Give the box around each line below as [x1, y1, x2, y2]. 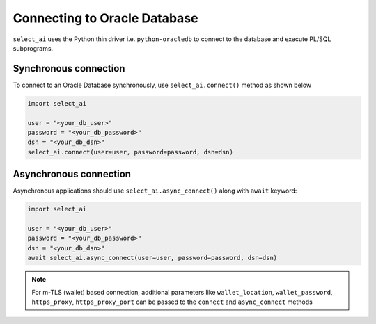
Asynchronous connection [13, 168, 132, 180]
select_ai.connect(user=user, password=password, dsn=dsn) [27, 148, 233, 156]
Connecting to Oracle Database [13, 10, 198, 26]
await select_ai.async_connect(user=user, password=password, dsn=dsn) [27, 254, 278, 262]
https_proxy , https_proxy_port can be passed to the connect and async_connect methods [31, 298, 313, 306]
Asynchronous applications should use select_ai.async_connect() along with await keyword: [13, 186, 297, 195]
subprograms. [13, 44, 54, 52]
